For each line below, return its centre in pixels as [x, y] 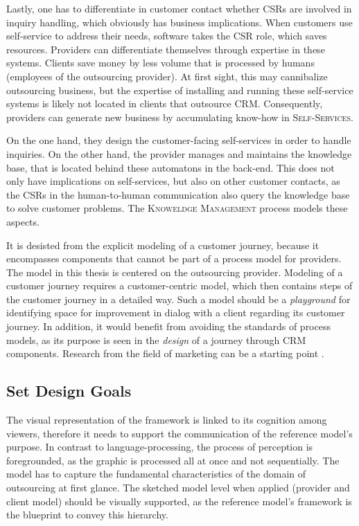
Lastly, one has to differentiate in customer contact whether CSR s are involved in [179, 8]
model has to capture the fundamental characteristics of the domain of [156, 474]
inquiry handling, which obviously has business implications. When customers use [179, 22]
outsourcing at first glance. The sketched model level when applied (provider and [178, 488]
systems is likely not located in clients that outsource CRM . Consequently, [165, 103]
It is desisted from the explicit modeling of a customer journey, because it [163, 245]
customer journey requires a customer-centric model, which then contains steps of [179, 285]
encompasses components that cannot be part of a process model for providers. [174, 259]
